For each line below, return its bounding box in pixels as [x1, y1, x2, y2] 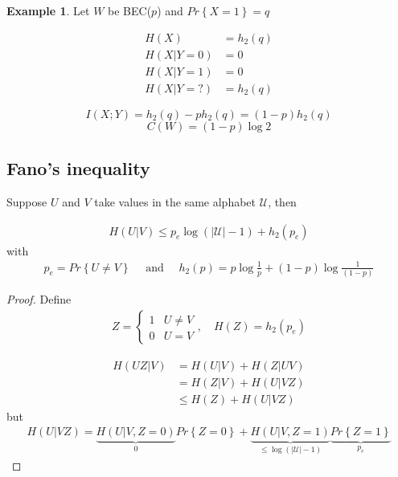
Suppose [6, 193, 47, 210]
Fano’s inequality [6, 156, 150, 181]
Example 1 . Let [6, 2, 90, 18]
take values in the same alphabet [94, 193, 256, 210]
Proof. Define [6, 291, 72, 307]
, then [268, 193, 297, 210]
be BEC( [108, 2, 152, 18]
